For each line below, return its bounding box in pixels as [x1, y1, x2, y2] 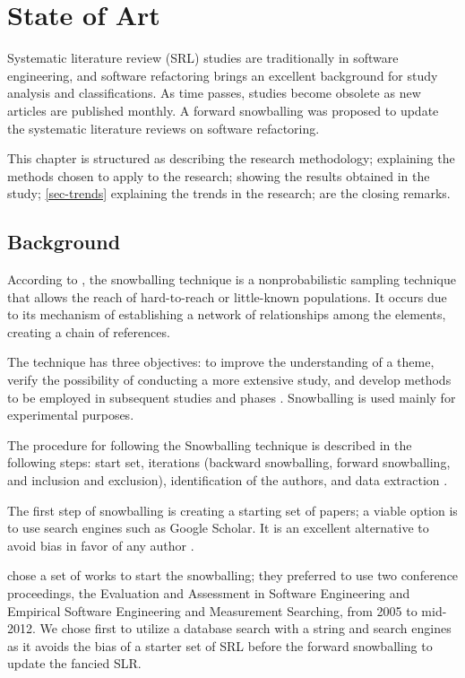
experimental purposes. [7, 405, 134, 424]
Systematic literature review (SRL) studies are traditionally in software [7, 48, 399, 67]
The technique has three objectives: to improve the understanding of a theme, [7, 352, 435, 371]
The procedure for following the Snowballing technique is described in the [7, 435, 412, 454]
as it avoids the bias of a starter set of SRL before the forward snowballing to [7, 636, 433, 655]
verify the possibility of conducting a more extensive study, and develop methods [7, 370, 452, 389]
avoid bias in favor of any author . [7, 535, 194, 554]
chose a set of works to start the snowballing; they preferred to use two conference [7, 566, 459, 585]
